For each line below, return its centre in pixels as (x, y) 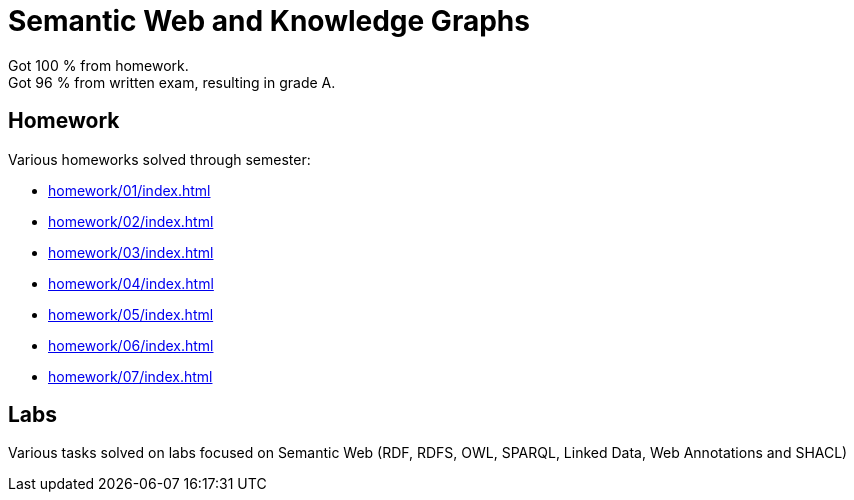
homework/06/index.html (131, 345)
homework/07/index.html (130, 376)
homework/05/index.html (131, 314)
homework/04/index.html (131, 283)
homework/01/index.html (129, 190)
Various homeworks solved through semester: (159, 159)
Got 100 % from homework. (98, 65)
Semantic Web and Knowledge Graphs (269, 21)
